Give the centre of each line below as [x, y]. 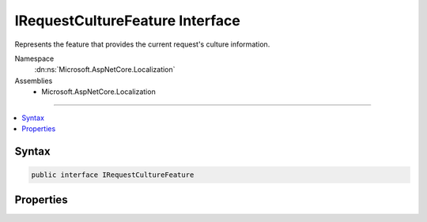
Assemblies [34, 81]
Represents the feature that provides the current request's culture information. [142, 44]
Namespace [34, 58]
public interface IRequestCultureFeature [113, 175]
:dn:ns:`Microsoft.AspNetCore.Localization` [105, 70]
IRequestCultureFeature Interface [127, 21]
